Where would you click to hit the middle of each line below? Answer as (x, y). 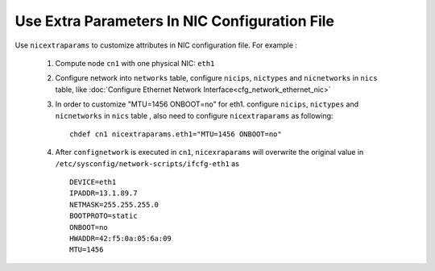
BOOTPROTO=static (104, 216)
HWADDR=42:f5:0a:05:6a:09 (121, 239)
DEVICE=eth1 (93, 182)
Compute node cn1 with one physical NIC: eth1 (135, 63)
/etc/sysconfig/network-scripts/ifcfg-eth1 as (147, 163)
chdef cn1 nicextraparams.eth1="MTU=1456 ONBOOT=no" (176, 134)
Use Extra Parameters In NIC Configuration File (174, 21)
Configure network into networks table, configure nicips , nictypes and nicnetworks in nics (216, 78)
